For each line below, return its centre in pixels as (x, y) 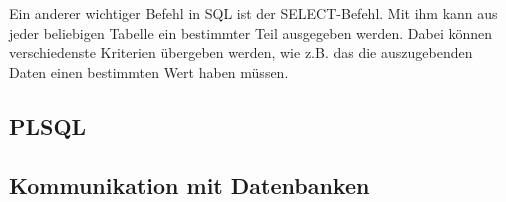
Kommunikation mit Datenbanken (189, 184)
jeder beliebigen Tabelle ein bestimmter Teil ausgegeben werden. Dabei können (251, 32)
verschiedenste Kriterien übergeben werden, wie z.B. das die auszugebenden (241, 52)
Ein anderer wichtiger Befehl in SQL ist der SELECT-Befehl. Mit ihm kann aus (253, 13)
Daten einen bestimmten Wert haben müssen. (149, 71)
